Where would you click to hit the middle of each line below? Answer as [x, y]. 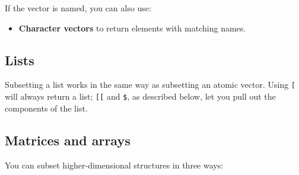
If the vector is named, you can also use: [78, 8]
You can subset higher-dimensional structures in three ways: [114, 165]
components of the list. [46, 108]
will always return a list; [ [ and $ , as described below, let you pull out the [140, 96]
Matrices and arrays [68, 140]
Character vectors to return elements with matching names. [132, 28]
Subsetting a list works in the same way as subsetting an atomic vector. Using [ [150, 85]
